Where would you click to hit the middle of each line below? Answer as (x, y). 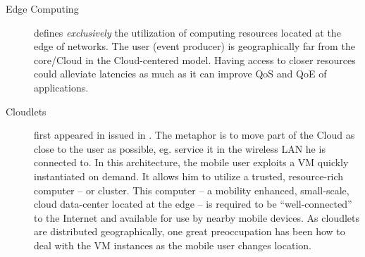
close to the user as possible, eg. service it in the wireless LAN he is (180, 148)
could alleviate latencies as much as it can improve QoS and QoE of (180, 74)
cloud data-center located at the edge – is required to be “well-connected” (193, 204)
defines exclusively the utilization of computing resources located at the (187, 32)
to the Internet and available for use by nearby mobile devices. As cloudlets (197, 217)
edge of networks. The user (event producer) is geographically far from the (194, 46)
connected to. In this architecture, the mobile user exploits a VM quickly (191, 162)
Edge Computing (42, 8)
